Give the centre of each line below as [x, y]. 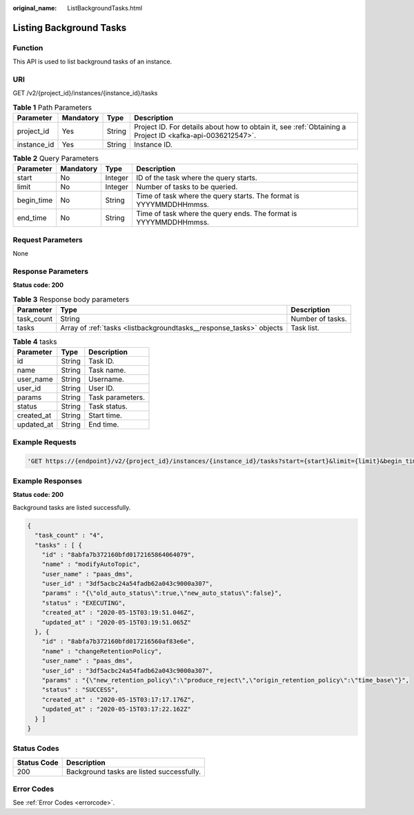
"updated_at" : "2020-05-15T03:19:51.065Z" [116, 622]
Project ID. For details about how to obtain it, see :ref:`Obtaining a [240, 127]
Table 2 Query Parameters [56, 159]
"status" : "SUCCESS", [80, 690]
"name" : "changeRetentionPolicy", [102, 651]
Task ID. [101, 361]
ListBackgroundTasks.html [105, 8]
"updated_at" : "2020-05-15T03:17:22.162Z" [116, 709]
